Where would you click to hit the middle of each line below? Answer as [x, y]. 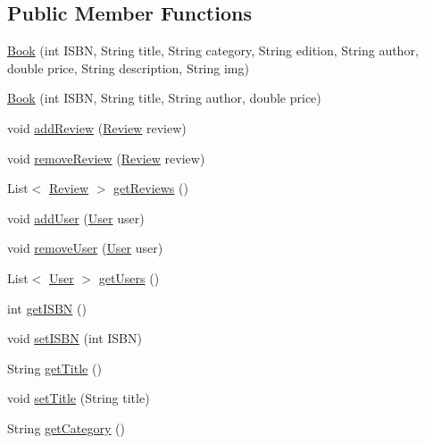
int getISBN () [47, 308]
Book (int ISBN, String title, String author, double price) [164, 98]
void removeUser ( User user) [85, 248]
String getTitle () [54, 368]
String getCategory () [66, 427]
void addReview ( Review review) [97, 127]
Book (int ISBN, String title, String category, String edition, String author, [213, 50]
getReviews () [151, 188]
